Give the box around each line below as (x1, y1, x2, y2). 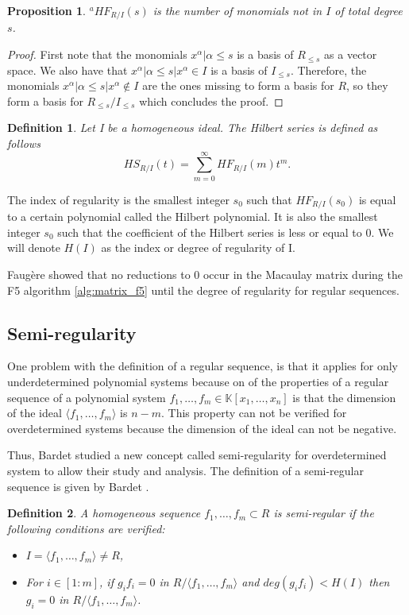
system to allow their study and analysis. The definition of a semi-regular (7, 462, 364, 478)
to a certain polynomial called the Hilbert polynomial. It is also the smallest (7, 208, 378, 225)
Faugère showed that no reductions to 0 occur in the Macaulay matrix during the (7, 265, 403, 282)
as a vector (324, 46, 377, 63)
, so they (346, 77, 388, 94)
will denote (7, 239, 60, 256)
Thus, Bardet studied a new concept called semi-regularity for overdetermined (7, 447, 387, 463)
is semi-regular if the (273, 505, 374, 521)
